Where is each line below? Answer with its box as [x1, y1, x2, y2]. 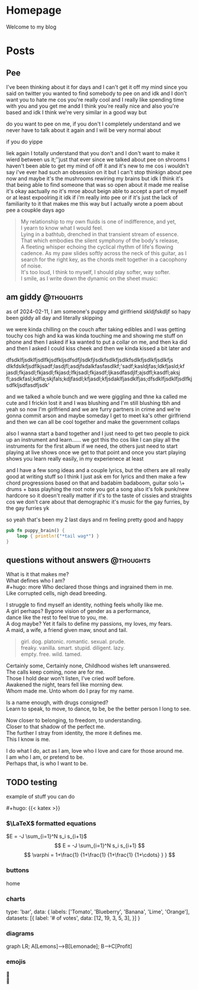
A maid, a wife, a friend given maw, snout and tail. [6, 627, 128, 634]
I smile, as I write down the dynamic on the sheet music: [20, 275, 158, 282]
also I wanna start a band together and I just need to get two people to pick [6, 429, 190, 437]
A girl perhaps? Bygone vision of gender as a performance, [6, 608, 151, 615]
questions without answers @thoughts [6, 555, 151, 565]
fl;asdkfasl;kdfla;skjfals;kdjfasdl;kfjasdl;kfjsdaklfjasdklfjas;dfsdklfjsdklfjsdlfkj [6, 375, 193, 382]
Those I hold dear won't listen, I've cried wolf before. [6, 675, 135, 682]
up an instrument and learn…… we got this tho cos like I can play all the [6, 436, 180, 443]
